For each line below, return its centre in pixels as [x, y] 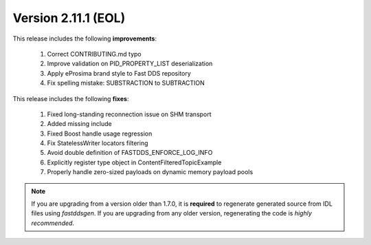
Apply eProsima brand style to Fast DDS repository [119, 73]
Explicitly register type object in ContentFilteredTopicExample [134, 162]
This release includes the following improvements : [85, 39]
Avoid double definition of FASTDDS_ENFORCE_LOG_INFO [130, 153]
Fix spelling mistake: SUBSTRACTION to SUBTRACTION [126, 83]
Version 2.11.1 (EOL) [69, 18]
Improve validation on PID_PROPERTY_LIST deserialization [130, 64]
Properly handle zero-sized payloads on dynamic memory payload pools [150, 172]
